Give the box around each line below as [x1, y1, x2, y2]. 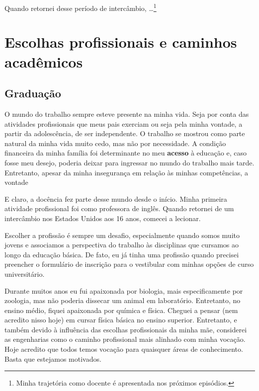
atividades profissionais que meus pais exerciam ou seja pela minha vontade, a [4, 118, 243, 129]
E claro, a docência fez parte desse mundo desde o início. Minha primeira [4, 193, 227, 204]
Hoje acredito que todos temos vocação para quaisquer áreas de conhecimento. [4, 344, 243, 354]
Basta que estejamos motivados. [4, 353, 101, 364]
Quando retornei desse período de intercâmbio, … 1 [4, 1, 157, 13]
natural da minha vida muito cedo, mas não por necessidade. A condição [4, 138, 226, 148]
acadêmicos [4, 51, 83, 72]
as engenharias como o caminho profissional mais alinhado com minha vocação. [4, 334, 246, 344]
